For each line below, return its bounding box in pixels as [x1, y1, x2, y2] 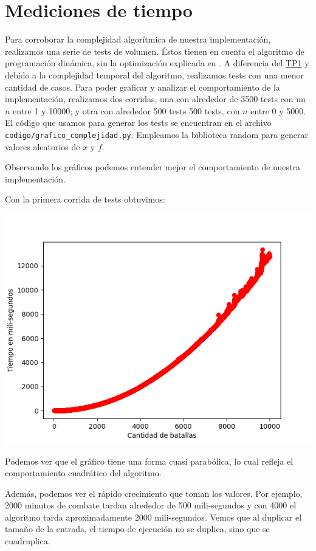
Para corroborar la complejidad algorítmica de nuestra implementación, [5, 33, 271, 46]
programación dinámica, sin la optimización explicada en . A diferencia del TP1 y [5, 57, 309, 69]
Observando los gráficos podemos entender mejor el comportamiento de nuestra [5, 161, 300, 173]
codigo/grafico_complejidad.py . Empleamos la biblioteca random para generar [5, 128, 308, 140]
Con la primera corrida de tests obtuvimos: [5, 193, 165, 206]
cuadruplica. [5, 535, 50, 547]
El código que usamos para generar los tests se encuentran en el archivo [5, 116, 272, 129]
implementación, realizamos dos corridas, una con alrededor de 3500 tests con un [5, 92, 306, 105]
